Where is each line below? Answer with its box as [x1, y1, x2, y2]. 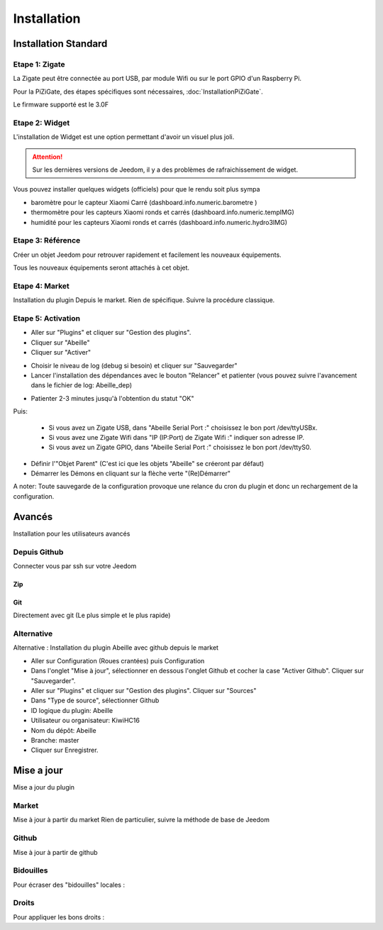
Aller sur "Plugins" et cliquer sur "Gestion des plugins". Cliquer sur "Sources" [30, 687, 257, 694]
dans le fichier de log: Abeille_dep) [30, 381, 133, 389]
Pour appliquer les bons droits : [13, 912, 105, 921]
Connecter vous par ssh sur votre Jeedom [13, 561, 137, 570]
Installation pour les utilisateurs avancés [13, 529, 131, 538]
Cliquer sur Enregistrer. [30, 746, 99, 755]
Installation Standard [13, 38, 108, 50]
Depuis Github [13, 547, 64, 557]
